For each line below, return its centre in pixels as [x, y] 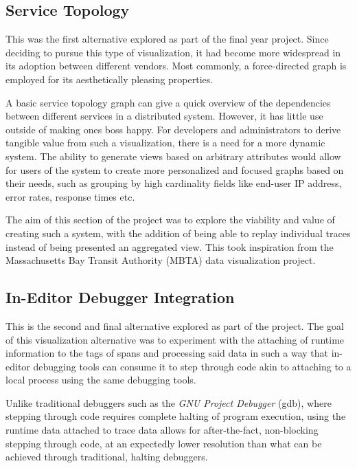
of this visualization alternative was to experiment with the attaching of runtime [175, 339]
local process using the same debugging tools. [101, 380]
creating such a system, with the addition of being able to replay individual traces [178, 233]
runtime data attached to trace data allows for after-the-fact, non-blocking [162, 430]
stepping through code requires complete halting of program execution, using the [176, 416]
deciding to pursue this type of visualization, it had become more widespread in [173, 52]
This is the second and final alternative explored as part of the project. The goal [175, 325]
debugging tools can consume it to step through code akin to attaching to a [192, 366]
